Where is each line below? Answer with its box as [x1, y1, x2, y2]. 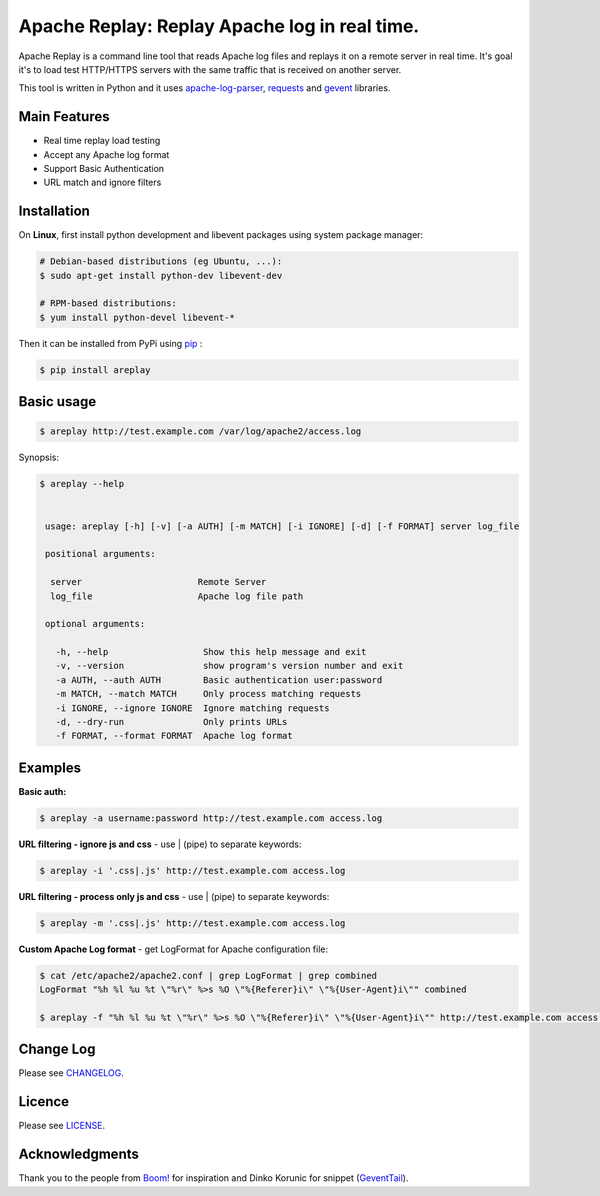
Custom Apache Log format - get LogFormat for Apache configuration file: [18, 943, 329, 955]
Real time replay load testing [43, 135, 161, 147]
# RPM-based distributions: [39, 298, 177, 309]
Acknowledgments [18, 1146, 140, 1163]
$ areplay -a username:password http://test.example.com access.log [39, 812, 383, 824]
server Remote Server [50, 576, 267, 588]
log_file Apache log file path [50, 590, 304, 602]
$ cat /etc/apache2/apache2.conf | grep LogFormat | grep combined [39, 970, 378, 981]
